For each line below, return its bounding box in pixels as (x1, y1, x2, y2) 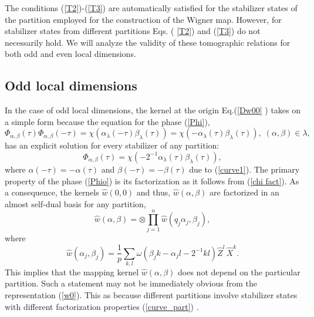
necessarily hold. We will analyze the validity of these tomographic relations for (5, 36, 291, 48)
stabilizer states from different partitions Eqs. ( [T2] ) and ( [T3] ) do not (5, 25, 261, 37)
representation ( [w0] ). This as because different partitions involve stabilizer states (5, 289, 298, 301)
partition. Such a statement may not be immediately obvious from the (5, 277, 257, 289)
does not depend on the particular (178, 265, 301, 278)
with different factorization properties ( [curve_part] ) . (5, 300, 199, 312)
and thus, (136, 186, 171, 198)
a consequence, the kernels (5, 186, 99, 198)
